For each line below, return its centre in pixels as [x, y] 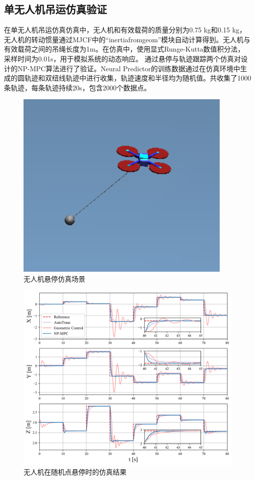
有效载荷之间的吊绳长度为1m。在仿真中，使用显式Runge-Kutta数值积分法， [124, 49]
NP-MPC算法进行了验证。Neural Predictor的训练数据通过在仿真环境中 [129, 68]
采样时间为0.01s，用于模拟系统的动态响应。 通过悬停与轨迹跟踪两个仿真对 [123, 58]
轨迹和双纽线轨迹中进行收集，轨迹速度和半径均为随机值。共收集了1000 [138, 78]
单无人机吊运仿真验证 [55, 9]
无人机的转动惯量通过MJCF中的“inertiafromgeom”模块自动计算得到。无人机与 [127, 39]
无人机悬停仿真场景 [54, 278]
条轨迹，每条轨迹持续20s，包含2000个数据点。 [77, 87]
